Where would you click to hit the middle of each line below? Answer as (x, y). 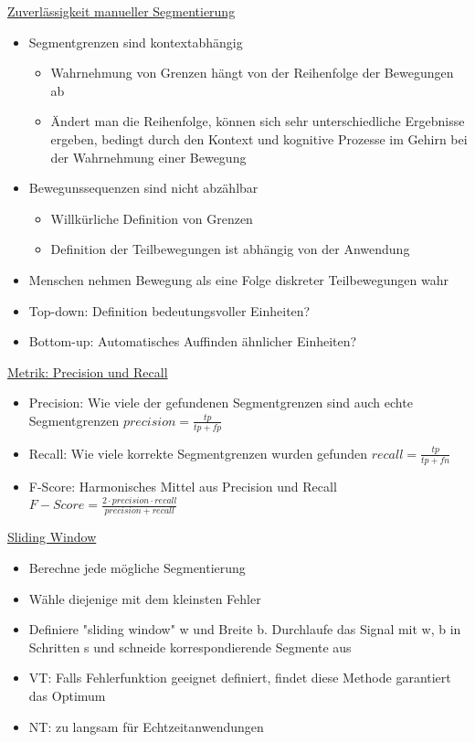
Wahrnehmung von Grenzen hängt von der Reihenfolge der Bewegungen (252, 73)
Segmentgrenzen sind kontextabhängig (136, 42)
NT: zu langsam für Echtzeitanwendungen (146, 726)
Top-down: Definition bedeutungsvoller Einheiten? (169, 310)
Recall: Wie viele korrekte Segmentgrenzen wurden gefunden (198, 453)
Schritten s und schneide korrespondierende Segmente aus (190, 647)
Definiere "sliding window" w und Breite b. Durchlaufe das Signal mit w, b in (245, 629)
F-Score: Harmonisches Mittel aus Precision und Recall (183, 486)
